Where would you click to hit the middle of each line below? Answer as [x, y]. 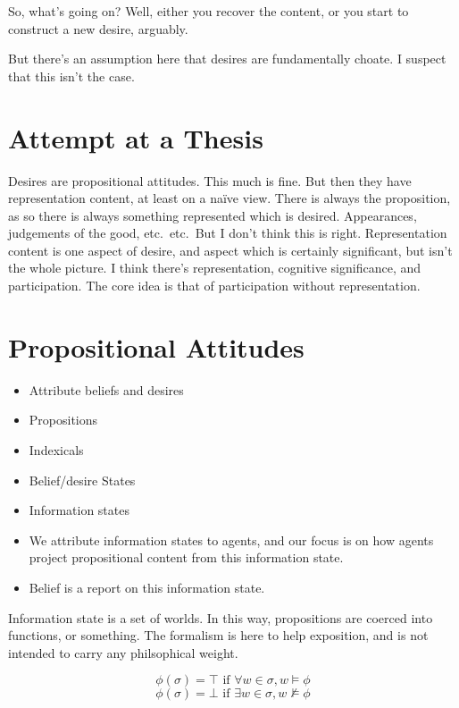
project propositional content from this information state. [186, 557]
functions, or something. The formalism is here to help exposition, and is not [218, 635]
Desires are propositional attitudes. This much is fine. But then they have [210, 180]
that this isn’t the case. [71, 76]
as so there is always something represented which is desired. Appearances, [213, 215]
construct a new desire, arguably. [98, 28]
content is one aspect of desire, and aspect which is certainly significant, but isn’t [230, 250]
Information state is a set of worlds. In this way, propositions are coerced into [221, 617]
